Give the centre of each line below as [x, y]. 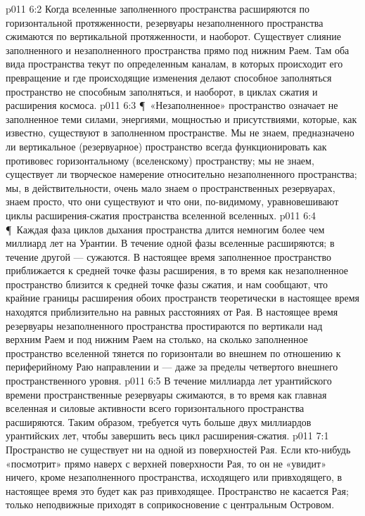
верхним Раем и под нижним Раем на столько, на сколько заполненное [157, 339]
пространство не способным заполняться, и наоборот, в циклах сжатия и [162, 91]
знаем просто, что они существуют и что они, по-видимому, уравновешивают [172, 201]
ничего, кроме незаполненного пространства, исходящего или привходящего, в [174, 477]
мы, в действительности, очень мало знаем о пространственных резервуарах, [171, 187]
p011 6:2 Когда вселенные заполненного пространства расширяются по [158, 8]
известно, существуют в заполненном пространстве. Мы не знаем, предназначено [180, 133]
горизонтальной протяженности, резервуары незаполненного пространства [165, 22]
